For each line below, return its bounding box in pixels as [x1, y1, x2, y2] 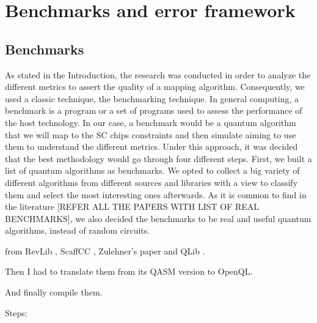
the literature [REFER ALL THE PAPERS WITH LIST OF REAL [5, 200, 260, 213]
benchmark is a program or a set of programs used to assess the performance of [5, 104, 302, 117]
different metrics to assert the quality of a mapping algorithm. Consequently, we [5, 80, 305, 93]
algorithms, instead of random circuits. [5, 224, 150, 237]
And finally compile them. [5, 286, 103, 299]
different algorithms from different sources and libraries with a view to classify [5, 176, 298, 188]
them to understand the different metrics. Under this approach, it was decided [5, 140, 298, 153]
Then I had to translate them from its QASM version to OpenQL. [5, 265, 253, 278]
